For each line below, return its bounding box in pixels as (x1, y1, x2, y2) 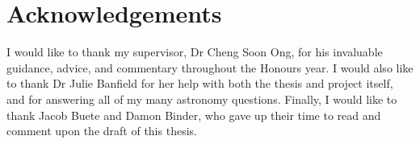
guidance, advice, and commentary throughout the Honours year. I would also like (6, 59, 414, 76)
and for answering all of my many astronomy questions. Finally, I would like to (6, 90, 397, 107)
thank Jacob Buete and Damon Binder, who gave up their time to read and (6, 106, 381, 123)
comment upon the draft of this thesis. (6, 122, 197, 139)
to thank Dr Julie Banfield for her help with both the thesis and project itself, (6, 75, 393, 92)
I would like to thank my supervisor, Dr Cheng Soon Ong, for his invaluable (6, 43, 383, 60)
